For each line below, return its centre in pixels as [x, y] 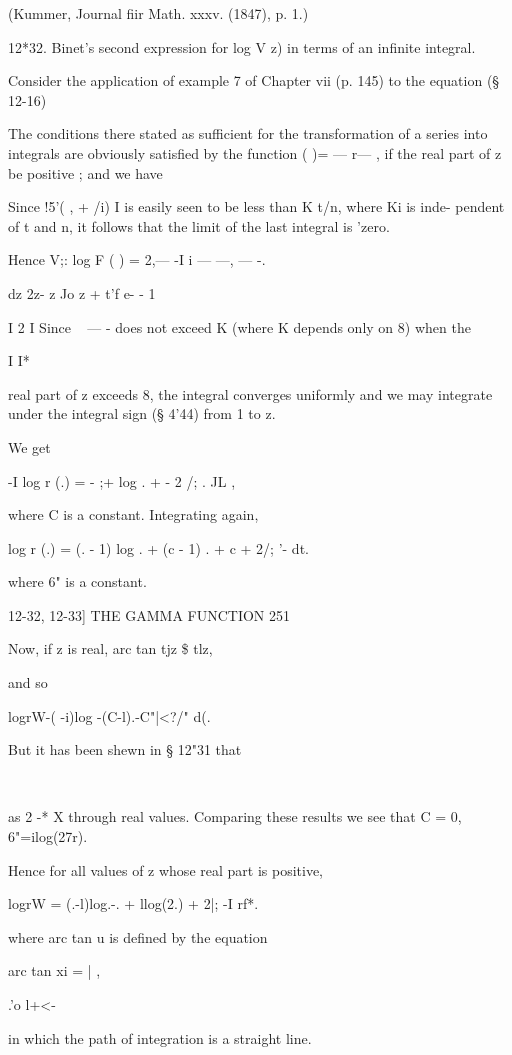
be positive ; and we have [85, 172]
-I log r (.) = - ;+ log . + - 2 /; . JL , [122, 480]
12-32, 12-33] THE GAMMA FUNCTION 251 [149, 614]
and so [28, 682]
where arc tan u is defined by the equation [138, 936]
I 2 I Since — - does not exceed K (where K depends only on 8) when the [239, 326]
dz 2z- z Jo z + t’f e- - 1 [82, 292]
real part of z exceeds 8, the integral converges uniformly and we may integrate [250, 393]
